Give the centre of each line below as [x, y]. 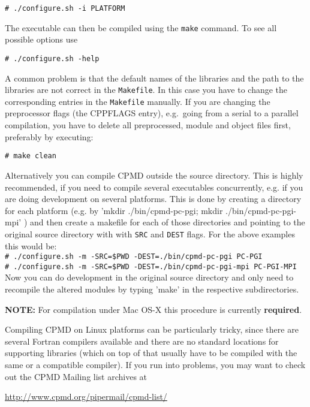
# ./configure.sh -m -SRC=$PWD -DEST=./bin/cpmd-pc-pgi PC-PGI [134, 257]
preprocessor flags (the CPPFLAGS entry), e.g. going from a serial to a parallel [152, 113]
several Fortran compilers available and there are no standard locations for [142, 341]
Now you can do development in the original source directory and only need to [149, 277]
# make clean [31, 156]
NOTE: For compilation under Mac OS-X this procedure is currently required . [154, 309]
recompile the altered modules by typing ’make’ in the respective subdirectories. [152, 289]
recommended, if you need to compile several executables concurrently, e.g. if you [154, 187]
